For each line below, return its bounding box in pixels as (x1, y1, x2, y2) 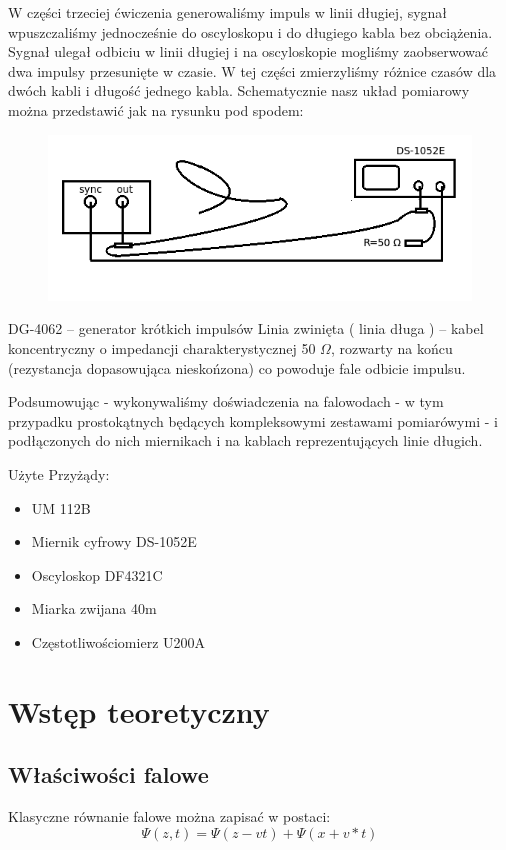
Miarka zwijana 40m (31, 598, 157, 619)
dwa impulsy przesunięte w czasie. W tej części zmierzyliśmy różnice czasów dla (8, 60, 497, 81)
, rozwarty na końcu (330, 338, 453, 359)
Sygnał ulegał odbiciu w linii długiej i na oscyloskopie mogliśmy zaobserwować (8, 41, 488, 62)
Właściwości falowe (8, 759, 209, 790)
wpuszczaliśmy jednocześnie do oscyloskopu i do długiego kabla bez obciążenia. (8, 21, 493, 42)
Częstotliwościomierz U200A (31, 632, 206, 653)
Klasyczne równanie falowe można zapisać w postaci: (8, 806, 331, 827)
